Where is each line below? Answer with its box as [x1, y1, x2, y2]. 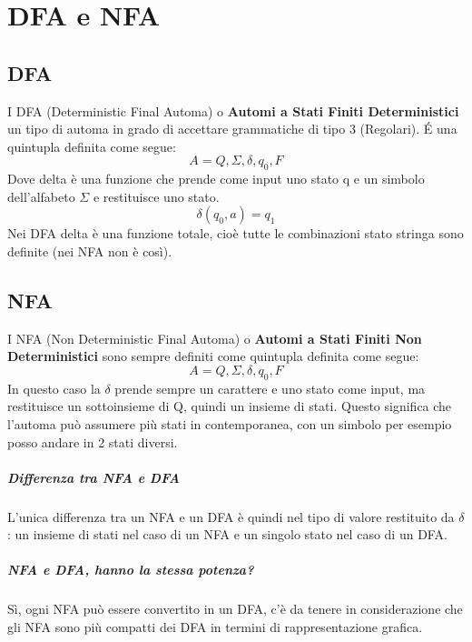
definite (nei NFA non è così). [7, 241, 172, 260]
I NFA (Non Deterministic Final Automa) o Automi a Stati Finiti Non [7, 328, 422, 347]
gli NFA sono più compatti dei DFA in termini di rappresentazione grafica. [7, 617, 423, 636]
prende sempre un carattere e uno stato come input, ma [114, 378, 426, 397]
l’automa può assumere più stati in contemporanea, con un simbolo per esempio [7, 414, 452, 433]
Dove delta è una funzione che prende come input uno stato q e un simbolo [7, 169, 425, 188]
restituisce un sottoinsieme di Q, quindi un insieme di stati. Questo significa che [7, 396, 452, 416]
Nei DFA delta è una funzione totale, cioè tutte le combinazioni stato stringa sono [7, 224, 464, 243]
